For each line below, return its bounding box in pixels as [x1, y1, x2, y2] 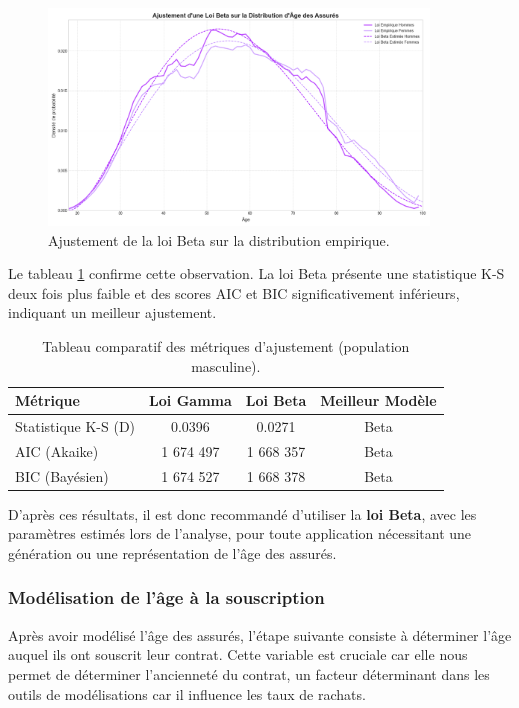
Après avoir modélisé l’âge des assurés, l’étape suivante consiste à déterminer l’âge [8, 624, 512, 645]
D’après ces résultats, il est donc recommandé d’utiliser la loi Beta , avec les [8, 503, 477, 524]
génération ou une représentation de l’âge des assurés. [8, 542, 337, 563]
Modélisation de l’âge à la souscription [8, 585, 325, 610]
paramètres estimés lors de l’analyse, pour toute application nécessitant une [8, 523, 472, 544]
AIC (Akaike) [15, 440, 99, 461]
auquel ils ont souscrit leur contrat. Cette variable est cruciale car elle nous [8, 644, 468, 665]
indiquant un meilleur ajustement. [8, 302, 217, 323]
